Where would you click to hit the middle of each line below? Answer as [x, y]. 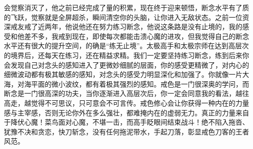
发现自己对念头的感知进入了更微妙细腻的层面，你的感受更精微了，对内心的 [130, 65]
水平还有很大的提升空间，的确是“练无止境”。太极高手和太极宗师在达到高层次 [126, 46]
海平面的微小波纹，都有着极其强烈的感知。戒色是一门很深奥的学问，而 [136, 84]
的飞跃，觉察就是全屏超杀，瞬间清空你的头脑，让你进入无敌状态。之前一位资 [126, 17]
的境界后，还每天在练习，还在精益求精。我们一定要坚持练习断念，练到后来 [123, 55]
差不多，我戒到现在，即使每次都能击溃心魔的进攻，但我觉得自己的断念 [136, 36]
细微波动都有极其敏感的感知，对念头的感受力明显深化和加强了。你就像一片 [123, 74]
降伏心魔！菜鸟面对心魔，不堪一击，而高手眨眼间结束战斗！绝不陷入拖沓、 [130, 122]
